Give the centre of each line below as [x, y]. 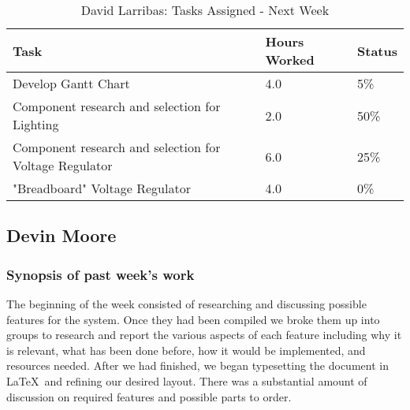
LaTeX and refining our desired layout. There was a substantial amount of [187, 380]
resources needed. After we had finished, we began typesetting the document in [198, 365]
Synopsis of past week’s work [101, 274]
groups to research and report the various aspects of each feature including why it [204, 335]
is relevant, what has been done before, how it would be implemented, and [186, 350]
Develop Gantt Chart [71, 83]
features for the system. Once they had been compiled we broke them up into [193, 319]
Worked [290, 60]
